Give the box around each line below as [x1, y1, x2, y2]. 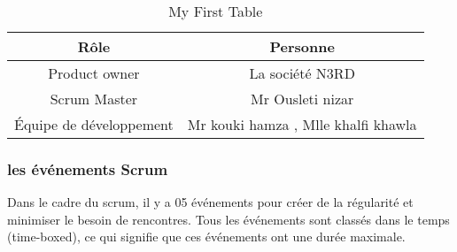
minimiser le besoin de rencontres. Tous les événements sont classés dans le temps [7, 210, 450, 228]
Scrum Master [50, 88, 138, 109]
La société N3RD [249, 63, 355, 83]
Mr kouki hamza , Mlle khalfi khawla [187, 114, 417, 134]
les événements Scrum [7, 157, 168, 179]
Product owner [48, 63, 140, 83]
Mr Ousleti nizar [251, 88, 354, 109]
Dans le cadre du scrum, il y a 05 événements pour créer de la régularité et [7, 193, 414, 211]
